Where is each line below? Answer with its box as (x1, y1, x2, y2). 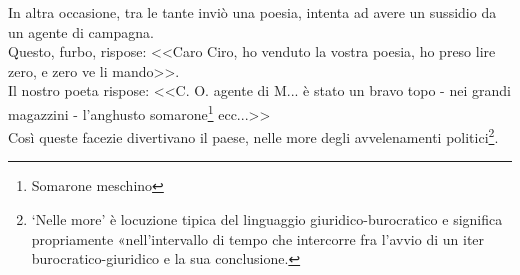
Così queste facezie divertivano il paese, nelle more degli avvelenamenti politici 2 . (8, 124, 499, 147)
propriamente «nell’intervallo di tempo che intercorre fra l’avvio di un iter (31, 228, 485, 249)
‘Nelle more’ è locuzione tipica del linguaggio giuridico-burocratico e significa (31, 209, 503, 230)
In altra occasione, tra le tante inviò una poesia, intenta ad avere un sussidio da (8, 2, 497, 22)
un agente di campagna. (8, 21, 154, 42)
